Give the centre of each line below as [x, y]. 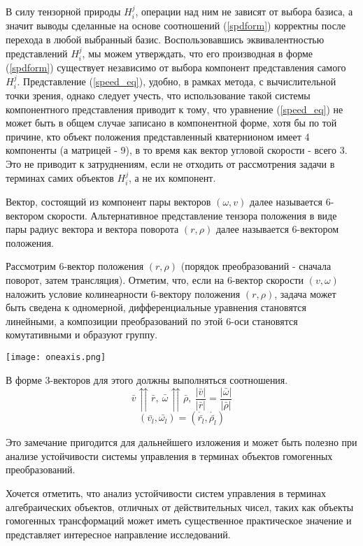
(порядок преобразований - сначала [256, 266]
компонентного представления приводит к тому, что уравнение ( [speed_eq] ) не [175, 109]
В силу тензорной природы [63, 11]
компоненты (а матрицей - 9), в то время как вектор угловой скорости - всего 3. [177, 150]
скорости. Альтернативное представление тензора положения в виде [192, 215]
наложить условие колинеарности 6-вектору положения [123, 293]
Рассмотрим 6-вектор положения [75, 266]
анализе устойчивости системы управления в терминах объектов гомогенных [169, 455]
